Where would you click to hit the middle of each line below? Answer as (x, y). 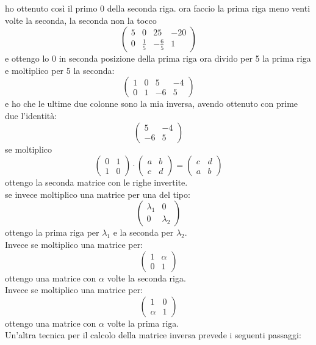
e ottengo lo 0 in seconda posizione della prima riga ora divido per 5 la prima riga (158, 58)
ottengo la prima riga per (52, 232)
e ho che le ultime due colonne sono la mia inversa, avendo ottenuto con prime (152, 103)
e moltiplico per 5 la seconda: (60, 70)
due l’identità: (31, 115)
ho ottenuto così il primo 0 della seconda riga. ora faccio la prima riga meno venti (158, 8)
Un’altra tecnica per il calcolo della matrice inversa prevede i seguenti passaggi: (153, 335)
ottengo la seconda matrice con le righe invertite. (96, 182)
